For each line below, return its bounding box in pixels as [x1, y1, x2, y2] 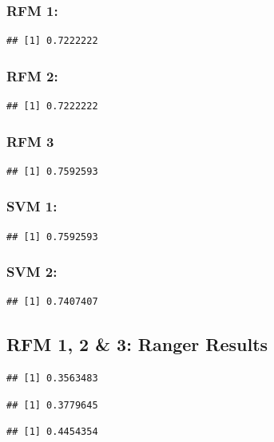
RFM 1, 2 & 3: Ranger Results [6, 332, 268, 357]
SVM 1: [6, 196, 58, 216]
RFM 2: [6, 65, 58, 85]
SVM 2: [6, 262, 58, 282]
